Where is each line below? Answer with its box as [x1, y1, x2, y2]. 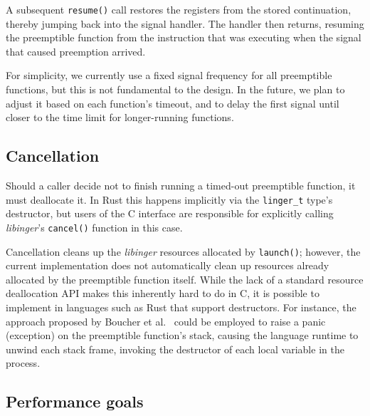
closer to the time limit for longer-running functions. [6, 110, 234, 125]
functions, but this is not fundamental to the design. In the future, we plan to [6, 82, 345, 97]
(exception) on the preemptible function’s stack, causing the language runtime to [6, 328, 359, 343]
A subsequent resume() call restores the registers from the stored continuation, [6, 2, 351, 16]
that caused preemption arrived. [6, 43, 146, 58]
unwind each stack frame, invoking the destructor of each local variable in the [6, 341, 344, 356]
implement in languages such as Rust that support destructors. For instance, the [6, 299, 356, 314]
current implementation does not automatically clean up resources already [6, 258, 329, 273]
